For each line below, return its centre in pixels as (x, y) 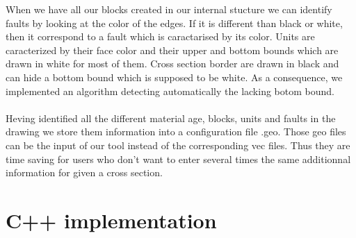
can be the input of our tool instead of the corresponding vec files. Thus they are (178, 145)
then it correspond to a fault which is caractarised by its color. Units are (160, 36)
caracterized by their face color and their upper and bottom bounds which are (172, 50)
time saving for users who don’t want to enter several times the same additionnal (178, 159)
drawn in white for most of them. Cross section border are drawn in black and (172, 63)
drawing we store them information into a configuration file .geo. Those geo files (176, 131)
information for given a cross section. (84, 172)
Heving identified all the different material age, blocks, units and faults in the (171, 118)
